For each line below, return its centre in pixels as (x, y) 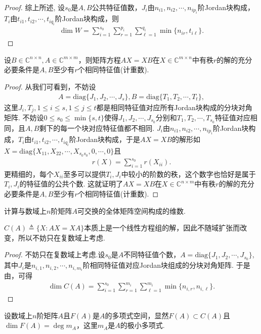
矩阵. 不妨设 (24, 117)
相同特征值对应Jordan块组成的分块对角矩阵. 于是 (170, 265)
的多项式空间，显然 (137, 315)
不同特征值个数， (152, 254)
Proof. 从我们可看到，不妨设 (50, 86)
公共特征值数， (117, 7)
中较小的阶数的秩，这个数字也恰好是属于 (188, 174)
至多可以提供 (85, 174)
